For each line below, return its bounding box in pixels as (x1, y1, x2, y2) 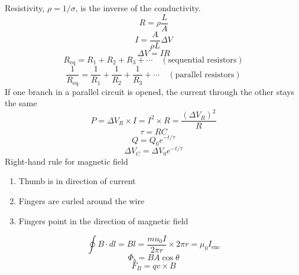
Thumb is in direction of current (18, 175, 136, 187)
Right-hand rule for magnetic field (5, 155, 128, 167)
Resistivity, (5, 2, 45, 14)
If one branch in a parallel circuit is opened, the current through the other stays (5, 85, 295, 97)
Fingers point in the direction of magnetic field (18, 214, 188, 227)
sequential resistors (168, 55, 237, 64)
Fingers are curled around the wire (18, 195, 145, 207)
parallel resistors (175, 70, 235, 79)
